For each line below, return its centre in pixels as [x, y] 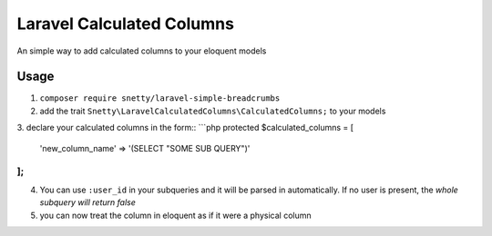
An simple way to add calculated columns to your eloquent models [142, 51]
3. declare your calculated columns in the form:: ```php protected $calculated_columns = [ [185, 128]
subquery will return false [87, 202]
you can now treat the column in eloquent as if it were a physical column [175, 215]
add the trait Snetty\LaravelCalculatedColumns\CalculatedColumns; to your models [213, 111]
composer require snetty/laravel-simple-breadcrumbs [160, 98]
